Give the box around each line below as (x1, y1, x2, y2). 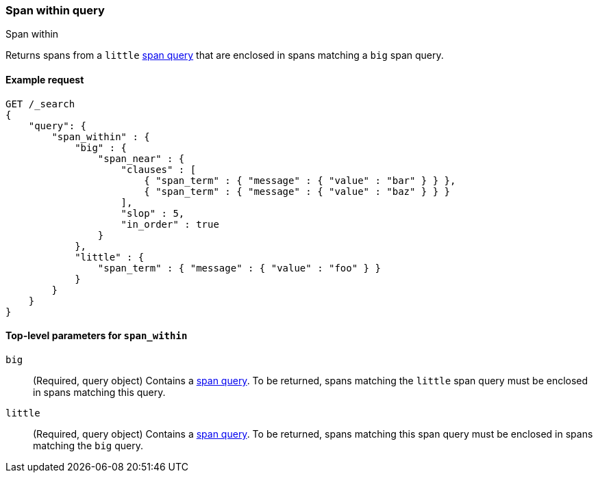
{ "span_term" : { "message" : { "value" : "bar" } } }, (144, 174, 456, 186)
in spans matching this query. (33, 386, 166, 398)
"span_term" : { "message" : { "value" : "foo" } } (97, 262, 381, 274)
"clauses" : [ (121, 163, 197, 175)
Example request (5, 73, 84, 85)
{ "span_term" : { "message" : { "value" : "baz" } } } (144, 185, 451, 197)
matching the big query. (33, 439, 144, 451)
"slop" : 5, (121, 207, 185, 219)
